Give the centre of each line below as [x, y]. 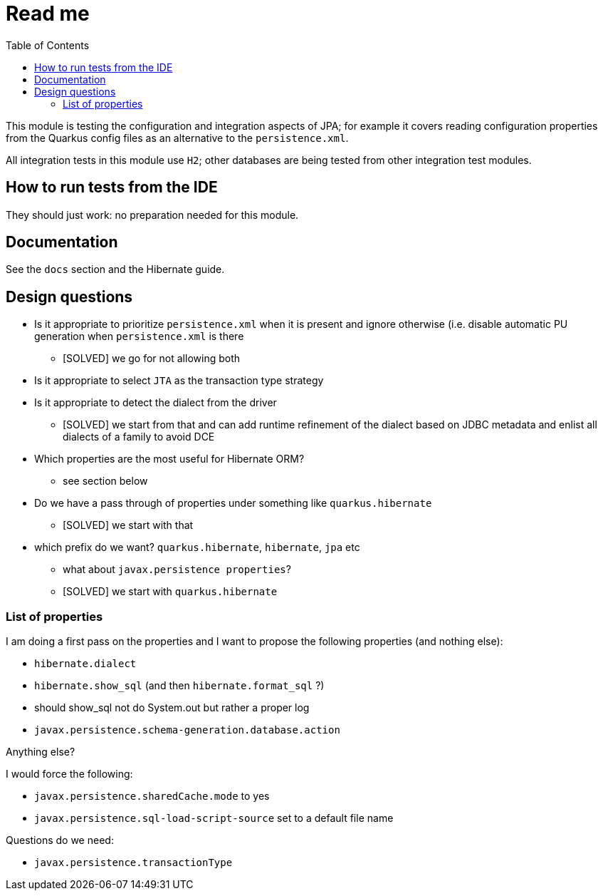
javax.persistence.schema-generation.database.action [187, 730]
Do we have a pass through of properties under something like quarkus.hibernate [233, 503]
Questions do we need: [60, 840]
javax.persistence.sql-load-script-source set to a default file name [214, 818]
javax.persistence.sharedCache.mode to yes [152, 796]
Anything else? [41, 752]
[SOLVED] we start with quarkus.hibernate [170, 592]
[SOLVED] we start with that [128, 525]
